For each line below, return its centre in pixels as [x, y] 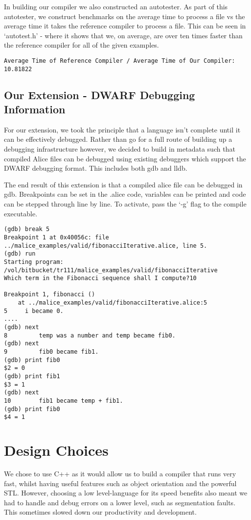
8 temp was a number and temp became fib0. [90, 335]
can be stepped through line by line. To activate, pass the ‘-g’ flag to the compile [125, 204]
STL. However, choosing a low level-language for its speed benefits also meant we [126, 493]
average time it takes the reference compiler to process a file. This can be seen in [125, 26]
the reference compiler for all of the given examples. [81, 45]
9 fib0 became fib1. [51, 352]
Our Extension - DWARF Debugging [100, 94]
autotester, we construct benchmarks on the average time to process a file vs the [125, 16]
